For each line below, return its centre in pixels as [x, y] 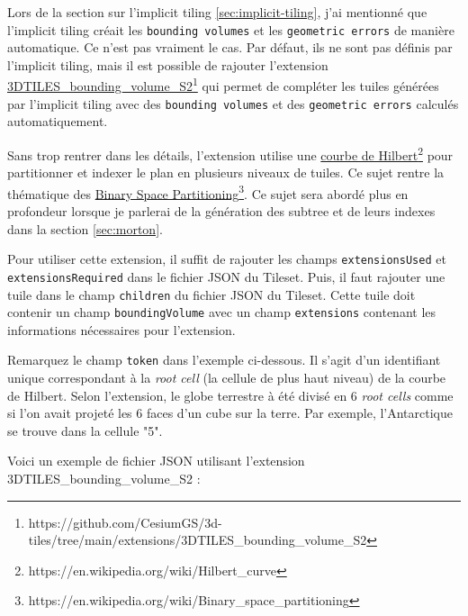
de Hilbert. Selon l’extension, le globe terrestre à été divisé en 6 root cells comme [230, 395]
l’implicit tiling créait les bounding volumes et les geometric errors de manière [231, 29]
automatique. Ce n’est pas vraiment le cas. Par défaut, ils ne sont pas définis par [230, 47]
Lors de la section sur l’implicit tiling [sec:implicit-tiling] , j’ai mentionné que [217, 12]
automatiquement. [58, 121]
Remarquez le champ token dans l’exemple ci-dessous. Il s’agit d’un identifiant [224, 360]
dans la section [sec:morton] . [85, 228]
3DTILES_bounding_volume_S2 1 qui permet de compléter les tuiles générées [223, 85]
